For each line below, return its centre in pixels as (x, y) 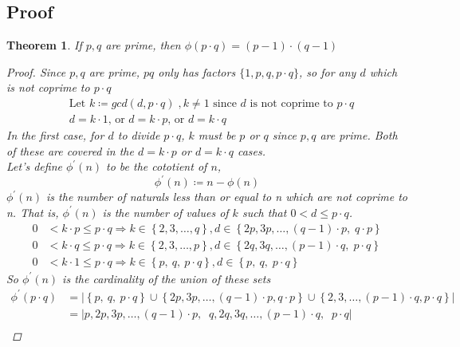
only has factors (197, 71)
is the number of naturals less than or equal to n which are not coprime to (227, 197)
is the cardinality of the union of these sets (167, 278)
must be (217, 135)
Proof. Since (36, 71)
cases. (252, 150)
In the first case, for (55, 135)
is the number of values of (165, 212)
